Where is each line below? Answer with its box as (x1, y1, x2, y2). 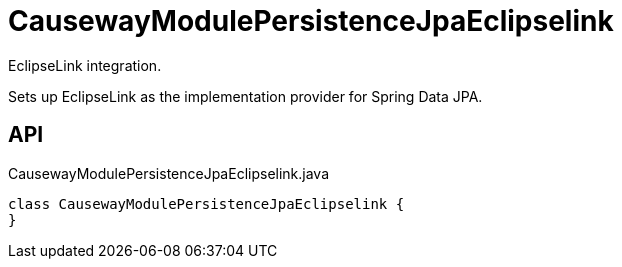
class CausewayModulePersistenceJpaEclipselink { (8, 195, 405, 212)
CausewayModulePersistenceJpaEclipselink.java (8, 164, 330, 182)
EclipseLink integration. (8, 56, 162, 74)
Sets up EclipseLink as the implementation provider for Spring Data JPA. (8, 87, 483, 105)
